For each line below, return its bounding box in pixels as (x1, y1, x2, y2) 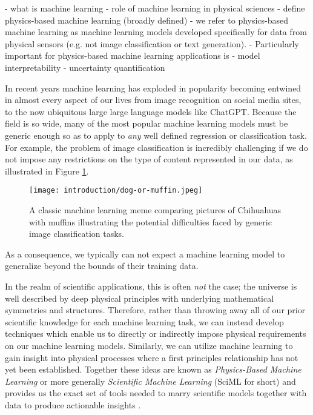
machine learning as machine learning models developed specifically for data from (5, 25, 307, 38)
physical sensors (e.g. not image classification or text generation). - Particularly (5, 37, 299, 50)
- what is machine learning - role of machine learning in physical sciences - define (5, 2, 305, 14)
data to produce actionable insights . (5, 398, 141, 411)
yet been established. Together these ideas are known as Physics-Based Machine (5, 363, 301, 376)
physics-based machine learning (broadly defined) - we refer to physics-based (5, 13, 289, 26)
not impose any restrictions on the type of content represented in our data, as (5, 153, 293, 165)
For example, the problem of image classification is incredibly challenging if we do (5, 141, 308, 153)
